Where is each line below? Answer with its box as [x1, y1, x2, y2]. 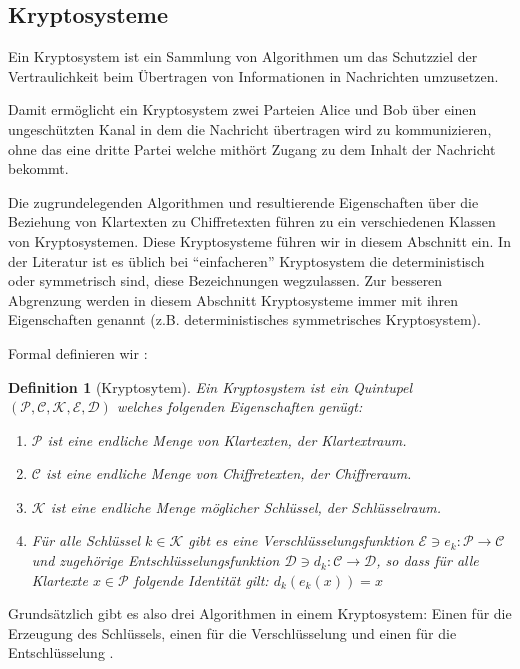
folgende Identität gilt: [133, 569, 269, 590]
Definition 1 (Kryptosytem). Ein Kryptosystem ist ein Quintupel [8, 376, 413, 397]
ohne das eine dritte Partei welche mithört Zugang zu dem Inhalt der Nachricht [8, 138, 496, 159]
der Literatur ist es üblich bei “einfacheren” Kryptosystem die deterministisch [8, 250, 485, 271]
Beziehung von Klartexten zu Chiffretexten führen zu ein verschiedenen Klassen [8, 211, 496, 232]
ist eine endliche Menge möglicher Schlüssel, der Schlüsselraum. [50, 496, 441, 517]
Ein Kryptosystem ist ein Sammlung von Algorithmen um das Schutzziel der [8, 46, 478, 67]
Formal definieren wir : [8, 342, 148, 363]
